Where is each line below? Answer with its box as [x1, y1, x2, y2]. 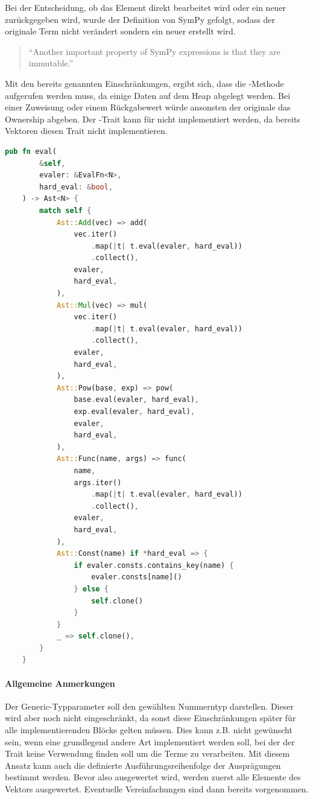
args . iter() [74, 478, 122, 487]
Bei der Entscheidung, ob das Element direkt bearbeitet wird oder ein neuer [5, 1, 286, 13]
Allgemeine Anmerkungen [5, 676, 115, 689]
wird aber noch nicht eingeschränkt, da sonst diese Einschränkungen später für [5, 711, 296, 724]
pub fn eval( [5, 147, 57, 156]
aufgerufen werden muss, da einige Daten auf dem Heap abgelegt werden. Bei [5, 89, 291, 101]
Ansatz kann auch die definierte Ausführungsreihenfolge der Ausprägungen [5, 759, 281, 771]
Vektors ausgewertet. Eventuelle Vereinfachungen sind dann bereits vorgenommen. [5, 783, 309, 795]
